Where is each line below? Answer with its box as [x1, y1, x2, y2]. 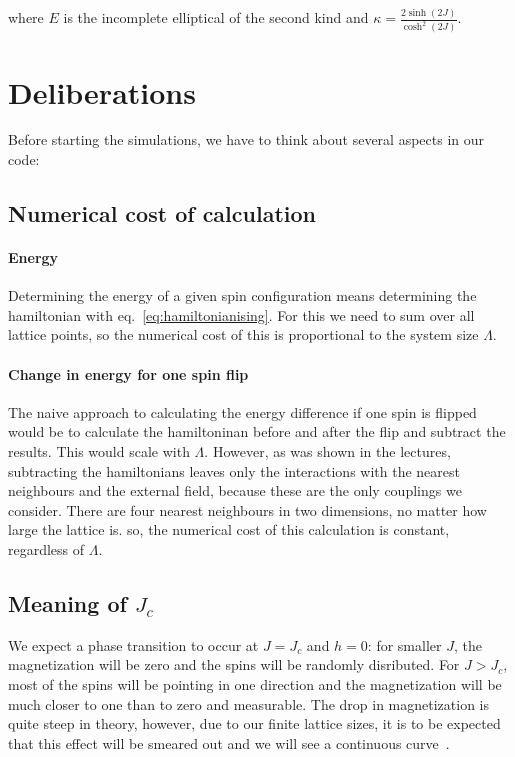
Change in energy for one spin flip [8, 363, 249, 384]
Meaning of [8, 587, 127, 618]
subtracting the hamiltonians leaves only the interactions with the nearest [8, 460, 461, 481]
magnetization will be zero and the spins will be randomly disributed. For [8, 654, 460, 675]
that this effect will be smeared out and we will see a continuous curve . [8, 732, 450, 753]
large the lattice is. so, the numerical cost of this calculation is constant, [8, 519, 450, 540]
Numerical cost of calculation [8, 198, 316, 229]
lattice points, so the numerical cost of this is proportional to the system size [8, 324, 479, 345]
